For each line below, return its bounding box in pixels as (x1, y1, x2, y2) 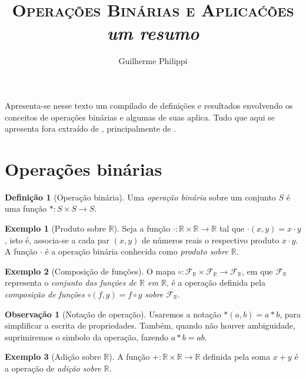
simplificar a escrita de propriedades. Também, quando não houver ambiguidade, (5, 319, 295, 332)
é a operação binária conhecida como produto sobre (45, 245, 228, 257)
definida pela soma (203, 350, 271, 363)
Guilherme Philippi (118, 55, 188, 67)
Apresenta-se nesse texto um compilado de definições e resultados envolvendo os (5, 99, 293, 111)
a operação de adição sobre (5, 362, 101, 374)
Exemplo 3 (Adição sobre (5, 350, 101, 363)
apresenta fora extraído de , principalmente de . (5, 122, 177, 135)
